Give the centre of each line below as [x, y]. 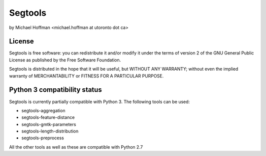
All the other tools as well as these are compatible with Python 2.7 [76, 147]
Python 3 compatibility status [55, 90]
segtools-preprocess [43, 138]
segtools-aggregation [43, 110]
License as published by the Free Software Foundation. [65, 60]
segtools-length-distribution [50, 131]
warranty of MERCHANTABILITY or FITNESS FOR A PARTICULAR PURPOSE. [86, 76]
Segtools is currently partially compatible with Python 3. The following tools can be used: [100, 102]
